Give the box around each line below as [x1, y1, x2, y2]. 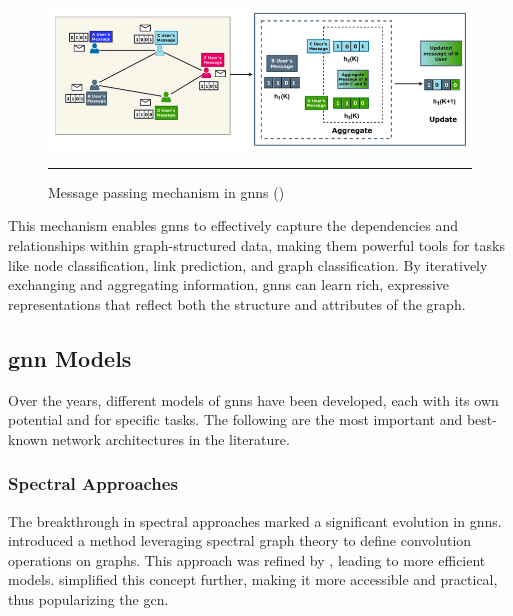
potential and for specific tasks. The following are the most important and [8, 409, 463, 430]
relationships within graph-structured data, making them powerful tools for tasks [8, 234, 505, 255]
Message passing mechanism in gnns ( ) [48, 181, 285, 202]
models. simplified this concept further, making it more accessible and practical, [8, 569, 498, 590]
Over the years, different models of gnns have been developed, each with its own [8, 389, 499, 410]
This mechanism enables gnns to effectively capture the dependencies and [8, 215, 458, 236]
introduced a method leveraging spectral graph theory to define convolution [8, 530, 472, 551]
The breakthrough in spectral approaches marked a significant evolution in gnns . [8, 510, 502, 531]
